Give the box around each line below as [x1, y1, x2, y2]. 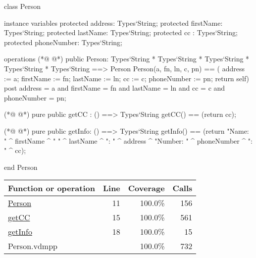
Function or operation [8, 182, 95, 194]
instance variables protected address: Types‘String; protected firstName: [4, 17, 223, 28]
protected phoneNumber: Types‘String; [4, 37, 123, 47]
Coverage [128, 182, 165, 194]
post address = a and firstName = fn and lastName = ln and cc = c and [4, 83, 225, 93]
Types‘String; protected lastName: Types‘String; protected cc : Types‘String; [4, 27, 238, 38]
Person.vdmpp [8, 240, 57, 252]
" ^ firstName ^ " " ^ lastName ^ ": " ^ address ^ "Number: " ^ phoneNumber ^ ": [4, 135, 253, 146]
